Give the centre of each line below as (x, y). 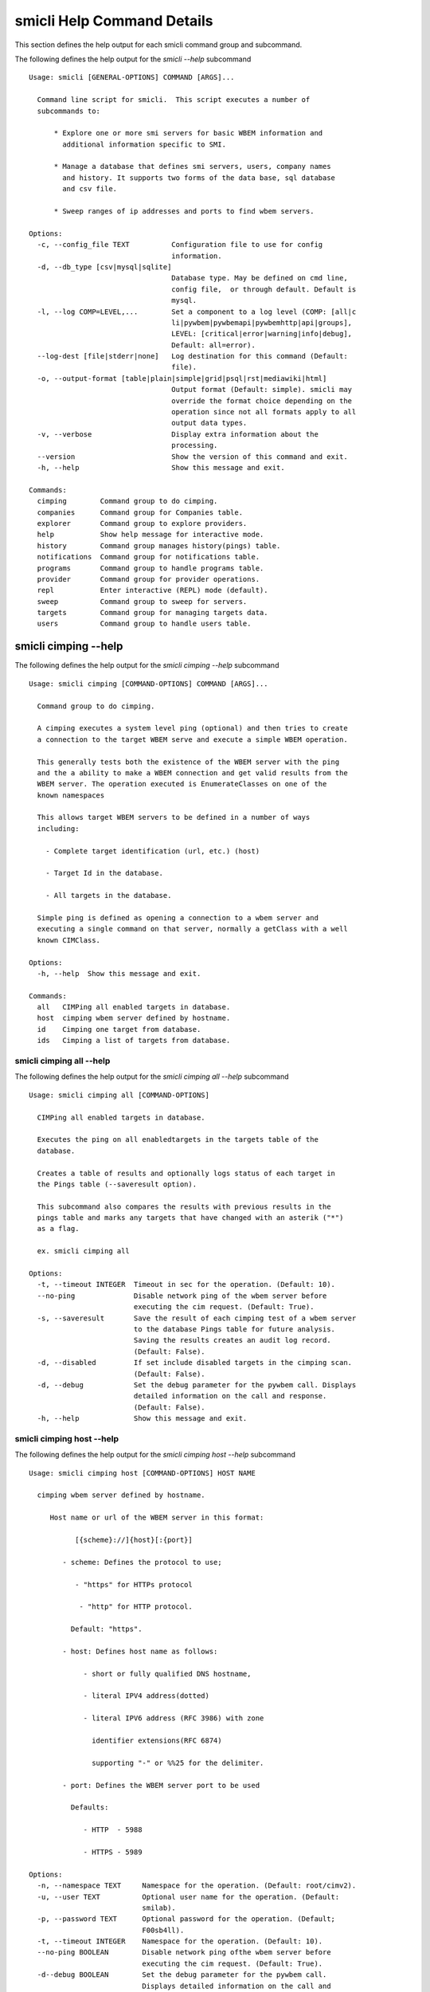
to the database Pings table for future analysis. (235, 1329)
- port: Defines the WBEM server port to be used (161, 1785)
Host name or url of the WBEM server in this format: (157, 1518)
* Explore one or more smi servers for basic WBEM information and (188, 133)
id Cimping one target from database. (119, 1029)
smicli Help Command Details (114, 21)
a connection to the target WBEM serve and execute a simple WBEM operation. (192, 739)
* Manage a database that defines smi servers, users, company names (192, 167)
